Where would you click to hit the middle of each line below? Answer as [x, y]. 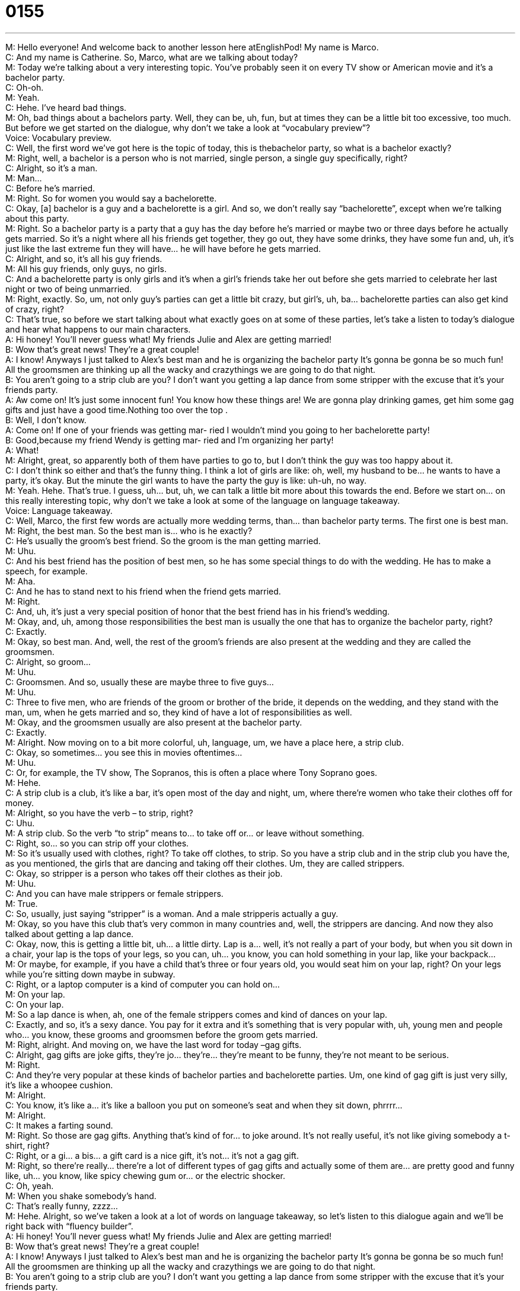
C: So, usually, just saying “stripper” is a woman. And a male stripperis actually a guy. [172, 913]
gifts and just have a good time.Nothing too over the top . [117, 410]
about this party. [37, 218]
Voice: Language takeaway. [59, 510]
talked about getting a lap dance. [70, 934]
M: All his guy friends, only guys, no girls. [86, 269]
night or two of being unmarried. [69, 289]
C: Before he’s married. [50, 188]
